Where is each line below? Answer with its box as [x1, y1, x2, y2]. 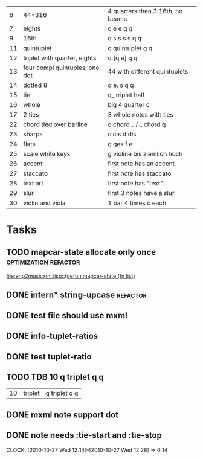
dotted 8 [23, 81, 48, 89]
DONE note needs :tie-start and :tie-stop [6, 430, 162, 440]
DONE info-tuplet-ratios [6, 331, 98, 341]
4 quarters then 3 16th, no [108, 7, 183, 15]
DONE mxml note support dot [6, 409, 119, 420]
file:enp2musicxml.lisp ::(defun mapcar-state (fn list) [6, 272, 135, 280]
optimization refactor [6, 256, 80, 266]
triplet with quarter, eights [23, 54, 97, 62]
